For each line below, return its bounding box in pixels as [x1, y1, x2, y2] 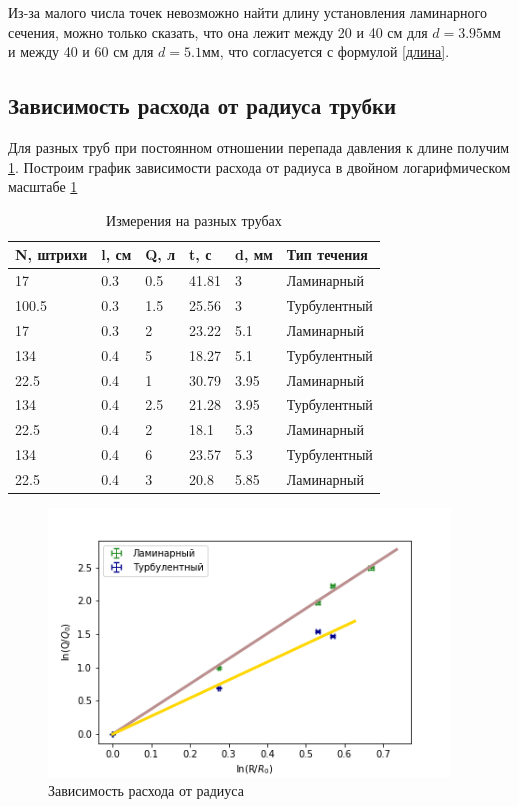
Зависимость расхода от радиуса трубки [8, 90, 397, 121]
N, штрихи [15, 244, 88, 265]
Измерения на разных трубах [106, 209, 282, 230]
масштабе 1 [8, 176, 78, 197]
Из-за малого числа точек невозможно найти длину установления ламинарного [8, 2, 487, 22]
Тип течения [286, 244, 368, 265]
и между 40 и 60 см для [8, 41, 154, 62]
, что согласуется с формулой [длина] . [219, 41, 450, 62]
